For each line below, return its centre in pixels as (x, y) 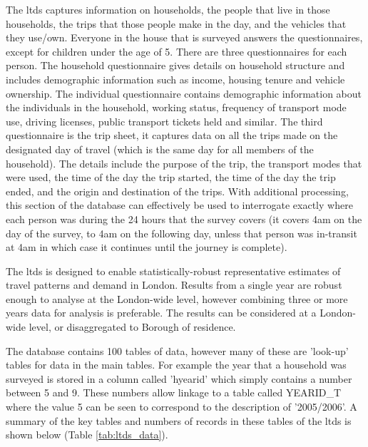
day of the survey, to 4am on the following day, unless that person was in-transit (182, 233)
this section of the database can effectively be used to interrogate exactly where (179, 205)
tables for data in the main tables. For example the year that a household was (176, 365)
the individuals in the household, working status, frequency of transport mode (176, 107)
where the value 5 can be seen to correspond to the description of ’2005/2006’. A (182, 407)
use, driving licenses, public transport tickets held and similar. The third (164, 121)
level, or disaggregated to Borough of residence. (132, 327)
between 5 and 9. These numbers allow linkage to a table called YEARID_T (174, 392)
